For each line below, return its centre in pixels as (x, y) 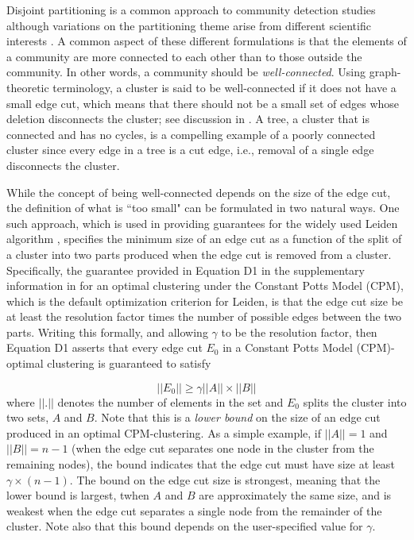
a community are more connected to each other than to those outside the (184, 56)
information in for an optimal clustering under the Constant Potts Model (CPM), (205, 285)
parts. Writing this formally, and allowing (107, 332)
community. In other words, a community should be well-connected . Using (186, 72)
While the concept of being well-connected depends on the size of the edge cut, (199, 192)
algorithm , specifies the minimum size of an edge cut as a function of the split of (204, 239)
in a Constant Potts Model (288, 347)
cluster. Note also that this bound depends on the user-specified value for (185, 526)
